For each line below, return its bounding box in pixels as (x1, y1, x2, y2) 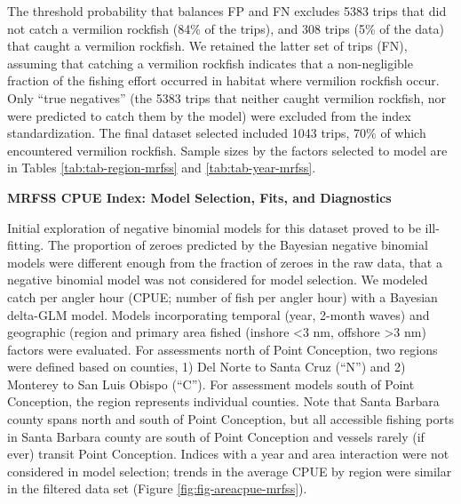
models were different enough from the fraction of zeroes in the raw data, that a (7, 252, 442, 271)
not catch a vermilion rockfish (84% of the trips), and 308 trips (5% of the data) (7, 19, 444, 37)
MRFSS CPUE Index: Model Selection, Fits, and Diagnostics (7, 188, 392, 206)
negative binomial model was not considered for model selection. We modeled (7, 270, 428, 289)
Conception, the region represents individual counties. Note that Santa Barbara (7, 392, 440, 411)
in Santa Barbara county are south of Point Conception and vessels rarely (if (7, 427, 425, 445)
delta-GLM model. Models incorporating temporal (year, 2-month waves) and (7, 305, 430, 324)
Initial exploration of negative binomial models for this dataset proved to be (7, 218, 421, 236)
